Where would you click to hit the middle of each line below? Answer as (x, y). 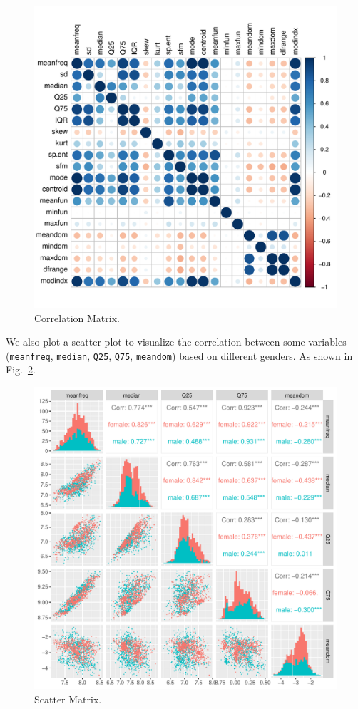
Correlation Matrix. (77, 317)
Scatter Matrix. (68, 699)
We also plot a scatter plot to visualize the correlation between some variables (176, 342)
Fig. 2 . (21, 369)
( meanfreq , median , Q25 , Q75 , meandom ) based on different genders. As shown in (179, 355)
